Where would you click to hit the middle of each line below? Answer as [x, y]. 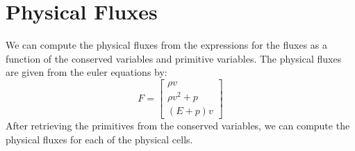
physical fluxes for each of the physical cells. [99, 139]
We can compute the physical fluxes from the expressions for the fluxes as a [167, 45]
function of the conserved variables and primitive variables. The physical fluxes [174, 58]
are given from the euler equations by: [86, 72]
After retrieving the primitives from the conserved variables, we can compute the [178, 126]
